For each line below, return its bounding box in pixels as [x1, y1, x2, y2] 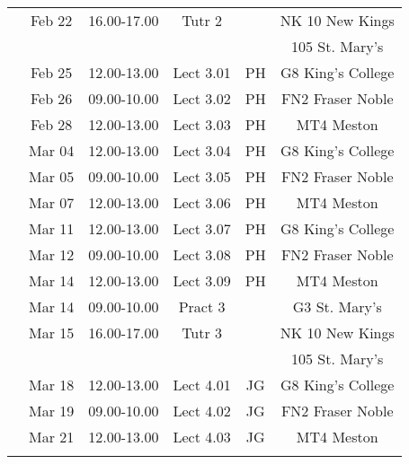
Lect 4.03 [173, 426, 231, 447]
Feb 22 [30, 10, 73, 31]
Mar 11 [29, 218, 75, 239]
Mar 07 [29, 192, 75, 213]
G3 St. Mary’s [292, 296, 382, 317]
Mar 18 [29, 374, 75, 395]
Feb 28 [30, 114, 73, 135]
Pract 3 [178, 296, 226, 317]
